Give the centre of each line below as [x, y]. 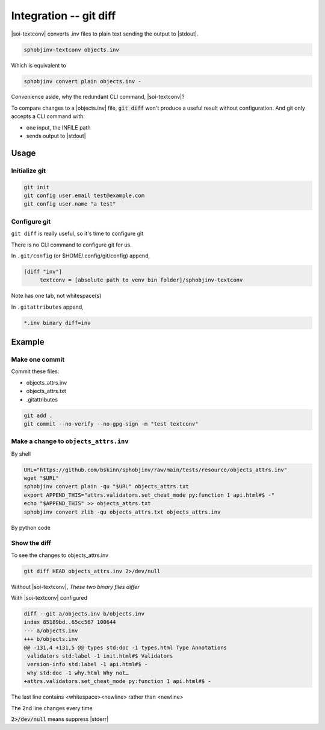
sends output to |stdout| [56, 136]
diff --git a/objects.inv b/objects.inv [84, 614]
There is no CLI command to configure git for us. [71, 245]
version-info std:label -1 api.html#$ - [88, 664]
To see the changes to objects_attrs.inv [60, 555]
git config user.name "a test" [70, 204]
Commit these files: [35, 371]
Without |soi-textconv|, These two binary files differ [75, 587]
